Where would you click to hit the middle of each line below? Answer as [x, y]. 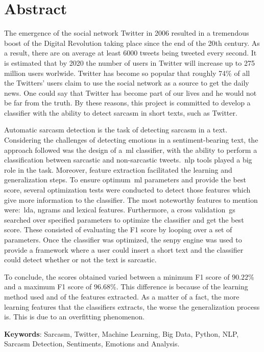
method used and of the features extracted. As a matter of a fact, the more [122, 296]
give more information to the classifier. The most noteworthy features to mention [131, 199]
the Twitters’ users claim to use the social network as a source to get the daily [127, 83]
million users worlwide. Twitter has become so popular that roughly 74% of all [127, 73]
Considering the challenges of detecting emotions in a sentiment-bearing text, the [131, 140]
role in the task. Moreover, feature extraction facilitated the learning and [118, 169]
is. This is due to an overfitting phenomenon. [75, 317]
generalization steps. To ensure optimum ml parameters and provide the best [125, 180]
